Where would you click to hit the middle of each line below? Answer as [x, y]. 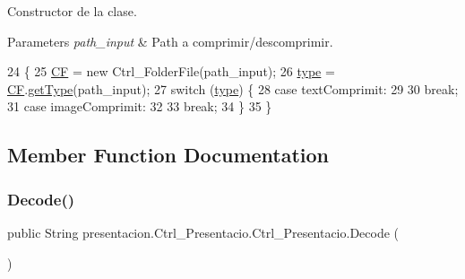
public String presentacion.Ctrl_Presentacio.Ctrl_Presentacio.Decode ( [203, 232]
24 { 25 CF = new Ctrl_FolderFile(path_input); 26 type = [171, 71]
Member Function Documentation [168, 155]
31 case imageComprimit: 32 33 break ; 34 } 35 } [140, 106]
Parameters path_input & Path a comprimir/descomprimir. [170, 41]
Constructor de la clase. [72, 11]
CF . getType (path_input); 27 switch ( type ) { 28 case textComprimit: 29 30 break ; [233, 88]
